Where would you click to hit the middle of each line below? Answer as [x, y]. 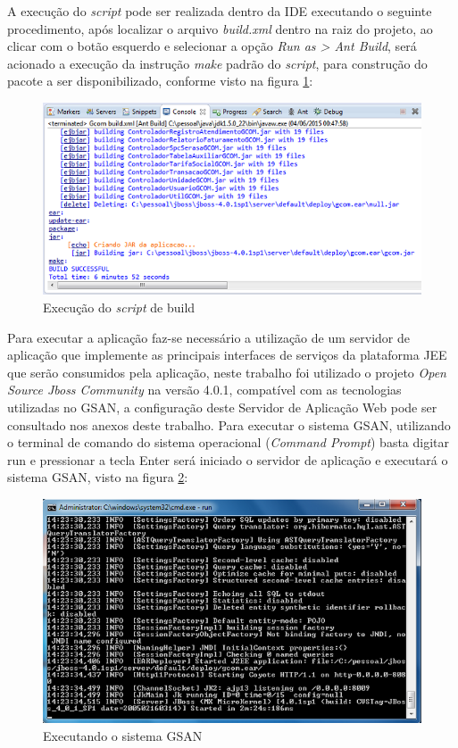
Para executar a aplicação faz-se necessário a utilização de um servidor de [208, 337]
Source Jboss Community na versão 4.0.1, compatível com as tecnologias [204, 390]
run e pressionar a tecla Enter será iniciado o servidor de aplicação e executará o [228, 459]
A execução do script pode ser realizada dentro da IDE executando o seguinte [220, 11]
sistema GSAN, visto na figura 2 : [98, 477]
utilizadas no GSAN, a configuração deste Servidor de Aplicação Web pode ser [222, 407]
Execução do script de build [119, 307]
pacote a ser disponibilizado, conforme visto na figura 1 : [160, 81]
